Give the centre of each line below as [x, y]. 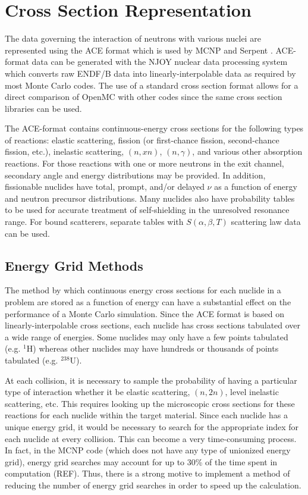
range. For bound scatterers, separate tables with [94, 222]
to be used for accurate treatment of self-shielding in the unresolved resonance [147, 210]
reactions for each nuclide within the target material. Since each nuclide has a [146, 415]
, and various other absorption [247, 151]
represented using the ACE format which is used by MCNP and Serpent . [139, 50]
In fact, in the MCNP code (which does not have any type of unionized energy [148, 450]
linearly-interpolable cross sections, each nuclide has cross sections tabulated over [153, 325]
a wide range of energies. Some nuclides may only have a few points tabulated [147, 336]
